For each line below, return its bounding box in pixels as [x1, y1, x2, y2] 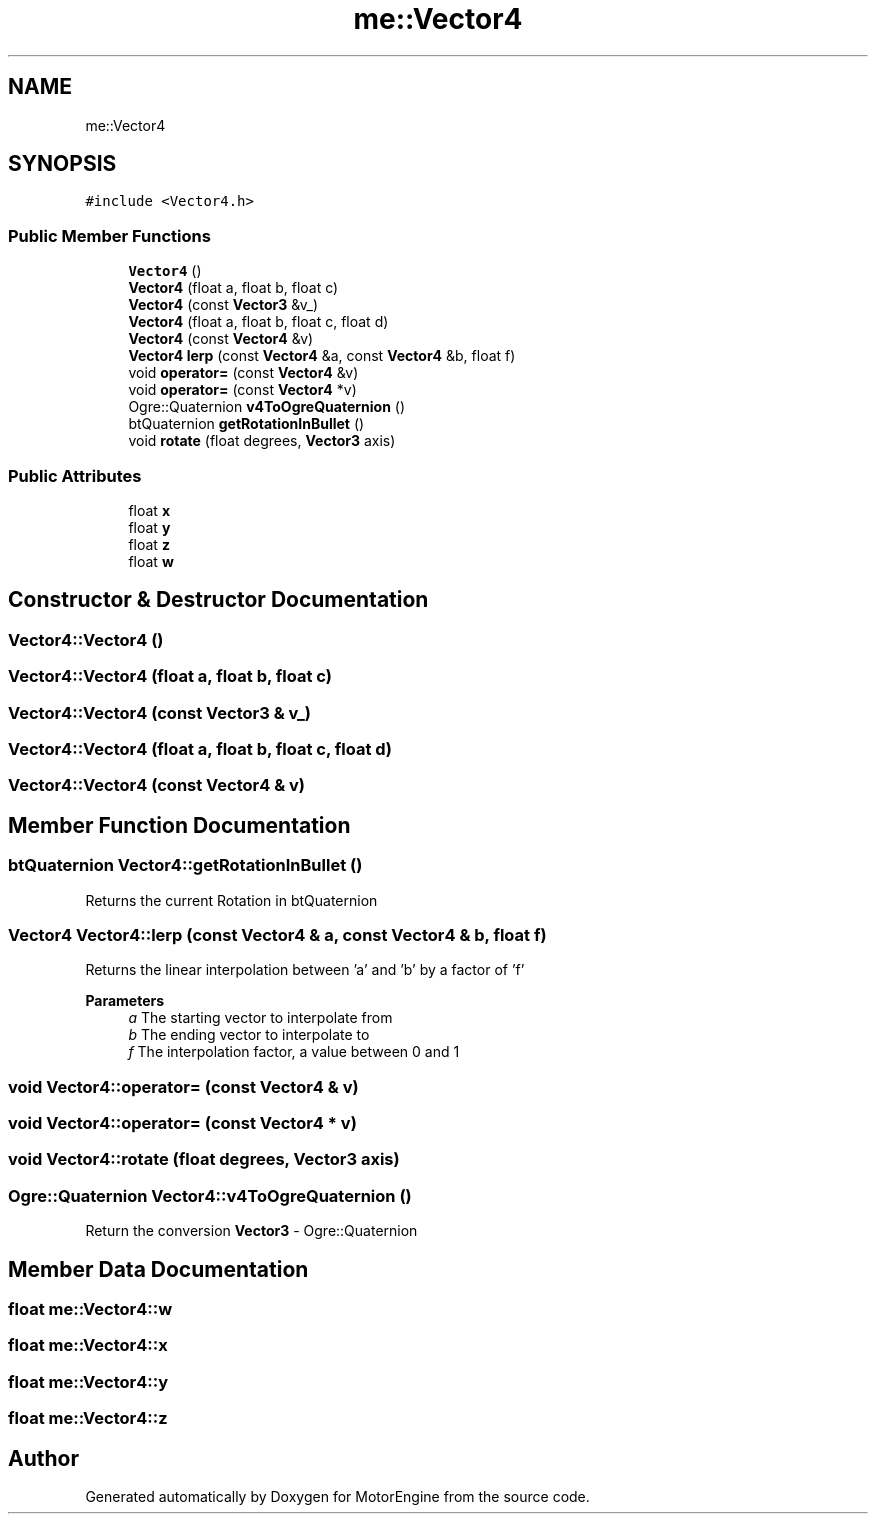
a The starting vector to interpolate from [128, 1009, 393, 1027]
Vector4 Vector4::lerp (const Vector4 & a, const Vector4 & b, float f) [8, 924, 547, 945]
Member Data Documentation [8, 1256, 309, 1282]
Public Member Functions [8, 225, 211, 246]
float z [128, 535, 170, 553]
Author [8, 1445, 79, 1471]
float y [128, 518, 171, 536]
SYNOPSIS [8, 151, 117, 177]
